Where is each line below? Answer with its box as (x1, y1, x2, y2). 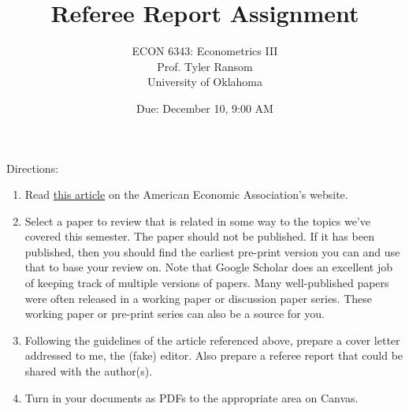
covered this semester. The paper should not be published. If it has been (24, 228, 374, 245)
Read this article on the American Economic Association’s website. (24, 186, 348, 203)
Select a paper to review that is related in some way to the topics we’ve (24, 212, 370, 229)
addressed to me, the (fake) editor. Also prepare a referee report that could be (24, 347, 403, 364)
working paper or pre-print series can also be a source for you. (24, 305, 325, 322)
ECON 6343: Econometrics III (132, 43, 278, 59)
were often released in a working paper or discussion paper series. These (24, 290, 373, 306)
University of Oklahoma (147, 73, 262, 90)
